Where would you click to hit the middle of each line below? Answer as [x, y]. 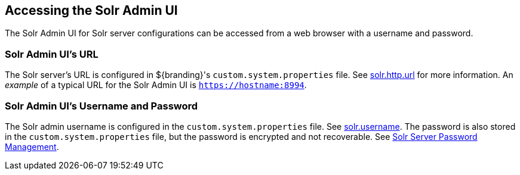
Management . [32, 146]
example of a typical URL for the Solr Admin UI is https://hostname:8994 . [156, 85]
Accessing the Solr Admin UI [91, 10]
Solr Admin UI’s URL [52, 54]
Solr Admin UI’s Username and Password [101, 106]
